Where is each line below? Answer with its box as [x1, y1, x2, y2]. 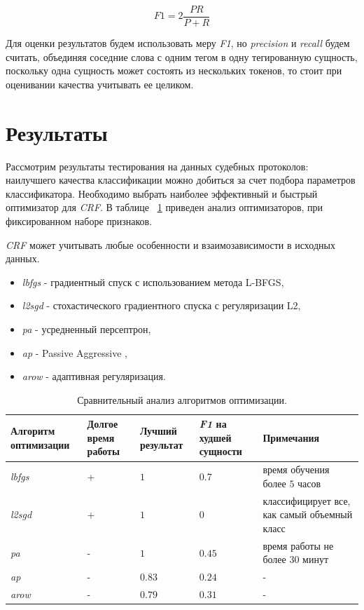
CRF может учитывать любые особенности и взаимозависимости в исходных [6, 237, 335, 252]
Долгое [87, 416, 118, 431]
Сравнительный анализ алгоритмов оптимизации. [77, 392, 287, 407]
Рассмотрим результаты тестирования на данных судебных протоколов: [6, 158, 309, 173]
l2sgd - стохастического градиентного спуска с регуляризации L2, [22, 298, 301, 313]
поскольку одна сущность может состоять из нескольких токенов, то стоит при [6, 63, 342, 78]
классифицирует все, [262, 493, 351, 508]
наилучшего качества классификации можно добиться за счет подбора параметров [6, 172, 356, 187]
